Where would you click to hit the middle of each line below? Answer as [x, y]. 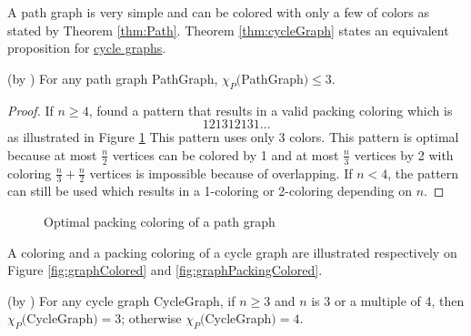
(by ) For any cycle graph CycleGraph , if [121, 300]
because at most [52, 154]
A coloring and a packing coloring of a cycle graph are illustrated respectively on [232, 252]
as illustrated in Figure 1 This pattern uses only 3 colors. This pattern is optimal [233, 137]
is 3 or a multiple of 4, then [388, 300]
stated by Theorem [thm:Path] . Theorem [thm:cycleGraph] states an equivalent [228, 30]
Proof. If [30, 110]
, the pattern [423, 173]
